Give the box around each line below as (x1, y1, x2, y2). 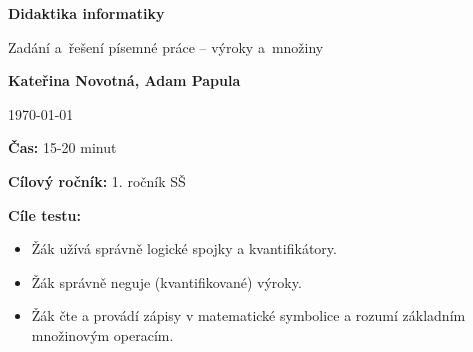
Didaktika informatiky (8, 3, 165, 23)
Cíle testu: (8, 204, 81, 225)
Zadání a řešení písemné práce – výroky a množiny (8, 36, 324, 57)
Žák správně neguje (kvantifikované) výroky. (31, 271, 302, 292)
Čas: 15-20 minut (8, 137, 117, 158)
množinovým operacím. (31, 324, 174, 345)
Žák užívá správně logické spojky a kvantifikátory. (31, 238, 337, 259)
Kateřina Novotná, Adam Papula (8, 70, 241, 91)
